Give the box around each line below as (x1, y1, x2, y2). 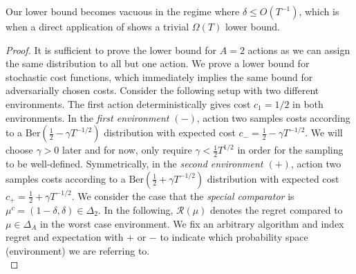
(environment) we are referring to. (6, 243, 150, 257)
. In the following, (97, 203, 174, 217)
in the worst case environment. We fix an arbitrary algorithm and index (40, 216, 344, 230)
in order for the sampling (237, 143, 344, 157)
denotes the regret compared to (210, 203, 343, 217)
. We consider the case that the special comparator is (71, 188, 294, 203)
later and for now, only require (62, 143, 192, 157)
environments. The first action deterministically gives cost (6, 96, 251, 111)
